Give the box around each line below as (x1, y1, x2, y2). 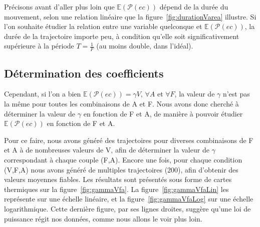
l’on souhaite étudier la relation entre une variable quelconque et (4, 21, 202, 31)
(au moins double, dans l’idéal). (96, 40, 193, 51)
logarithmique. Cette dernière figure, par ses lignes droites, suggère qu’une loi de (4, 203, 251, 213)
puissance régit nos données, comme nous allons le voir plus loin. (4, 213, 202, 223)
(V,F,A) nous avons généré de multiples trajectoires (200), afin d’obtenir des (4, 164, 238, 174)
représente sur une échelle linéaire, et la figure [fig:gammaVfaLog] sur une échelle (4, 193, 253, 204)
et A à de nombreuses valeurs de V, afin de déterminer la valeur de (4, 144, 209, 155)
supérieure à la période (4, 40, 74, 51)
